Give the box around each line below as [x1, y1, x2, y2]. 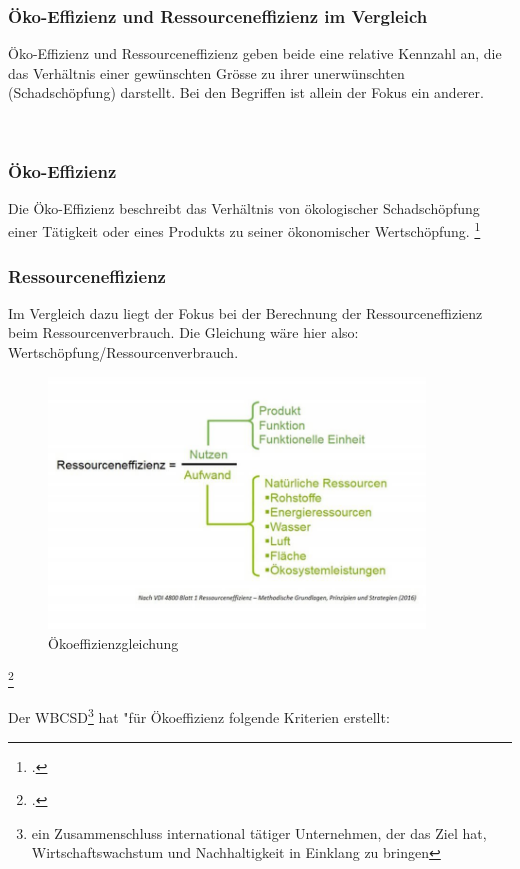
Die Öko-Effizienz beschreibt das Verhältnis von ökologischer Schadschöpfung [8, 197, 480, 218]
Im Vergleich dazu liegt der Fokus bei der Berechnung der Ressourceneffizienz [8, 302, 483, 323]
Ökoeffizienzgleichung [48, 632, 179, 653]
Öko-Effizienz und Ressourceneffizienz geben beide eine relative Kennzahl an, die [8, 43, 502, 64]
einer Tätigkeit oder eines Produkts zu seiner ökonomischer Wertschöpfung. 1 [8, 218, 481, 242]
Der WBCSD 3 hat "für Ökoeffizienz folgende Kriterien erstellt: [8, 704, 390, 728]
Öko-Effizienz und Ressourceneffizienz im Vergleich [8, 3, 428, 28]
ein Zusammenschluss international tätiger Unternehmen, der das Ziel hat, [31, 822, 487, 843]
